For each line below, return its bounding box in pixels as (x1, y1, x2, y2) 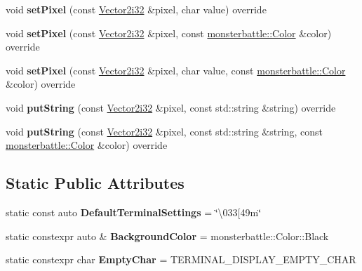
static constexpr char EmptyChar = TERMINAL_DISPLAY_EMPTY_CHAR (6, 252, 356, 267)
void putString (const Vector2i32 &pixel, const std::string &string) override (6, 100, 336, 114)
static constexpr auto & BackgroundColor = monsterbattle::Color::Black (6, 228, 329, 243)
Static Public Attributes (6, 172, 185, 194)
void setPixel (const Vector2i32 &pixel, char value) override (6, 2, 267, 16)
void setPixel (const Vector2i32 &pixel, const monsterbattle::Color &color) (6, 25, 332, 40)
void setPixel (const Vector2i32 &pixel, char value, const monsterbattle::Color (6, 62, 346, 77)
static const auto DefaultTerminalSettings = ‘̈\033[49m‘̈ (6, 204, 262, 219)
